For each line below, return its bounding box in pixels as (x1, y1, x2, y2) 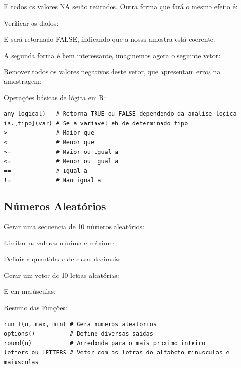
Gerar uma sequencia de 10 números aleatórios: (4, 221, 145, 231)
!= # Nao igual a (4, 177, 101, 184)
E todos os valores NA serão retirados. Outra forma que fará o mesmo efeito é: (4, 1, 238, 11)
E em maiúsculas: (4, 286, 56, 296)
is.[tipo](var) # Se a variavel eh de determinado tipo (4, 120, 188, 127)
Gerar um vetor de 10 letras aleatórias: (4, 270, 119, 280)
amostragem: (4, 76, 42, 86)
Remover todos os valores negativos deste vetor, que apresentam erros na (4, 66, 221, 77)
